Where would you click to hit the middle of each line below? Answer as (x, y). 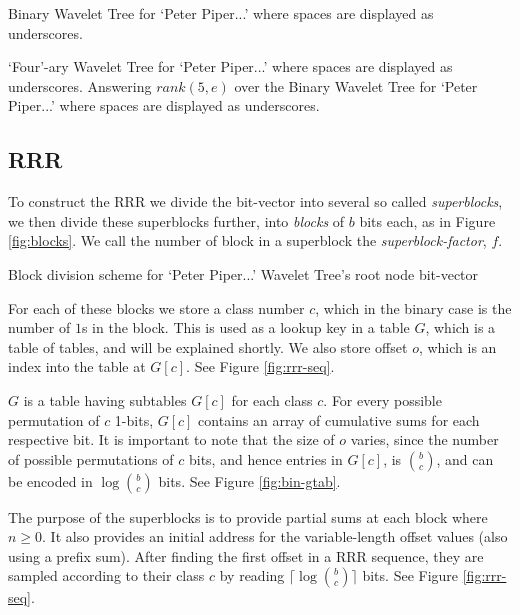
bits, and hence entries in (265, 458)
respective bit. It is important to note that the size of (171, 439)
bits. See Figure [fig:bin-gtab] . (249, 480)
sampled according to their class (106, 575)
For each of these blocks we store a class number (156, 307)
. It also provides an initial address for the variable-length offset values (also (275, 536)
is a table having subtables (105, 399)
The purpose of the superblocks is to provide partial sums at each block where (248, 516)
